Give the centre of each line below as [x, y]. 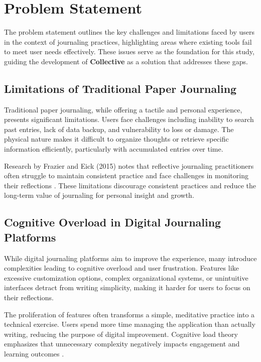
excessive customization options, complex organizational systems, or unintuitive [126, 277]
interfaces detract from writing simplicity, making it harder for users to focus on [127, 287]
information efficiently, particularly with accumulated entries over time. [114, 149]
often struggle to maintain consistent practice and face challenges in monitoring [126, 175]
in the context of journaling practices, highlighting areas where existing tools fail [128, 41]
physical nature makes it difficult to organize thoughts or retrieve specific [116, 139]
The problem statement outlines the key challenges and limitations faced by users [129, 32]
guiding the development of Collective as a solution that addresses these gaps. [126, 61]
